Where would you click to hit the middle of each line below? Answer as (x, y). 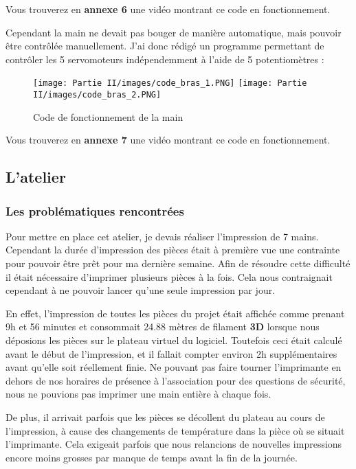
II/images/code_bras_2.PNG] (97, 95)
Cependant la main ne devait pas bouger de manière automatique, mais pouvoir (174, 32)
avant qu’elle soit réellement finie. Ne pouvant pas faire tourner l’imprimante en (174, 367)
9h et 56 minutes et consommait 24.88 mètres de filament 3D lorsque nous (163, 327)
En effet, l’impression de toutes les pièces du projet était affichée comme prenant (175, 313)
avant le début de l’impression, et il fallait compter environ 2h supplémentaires (171, 353)
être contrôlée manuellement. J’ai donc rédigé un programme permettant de (165, 46)
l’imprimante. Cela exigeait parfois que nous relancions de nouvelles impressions (174, 444)
